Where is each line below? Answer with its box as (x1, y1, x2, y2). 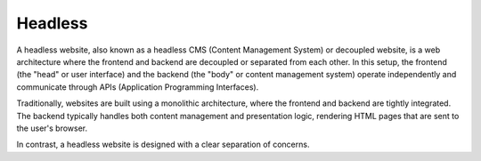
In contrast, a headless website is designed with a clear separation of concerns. (16, 139, 310, 150)
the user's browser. (16, 123, 88, 133)
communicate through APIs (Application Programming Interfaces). (16, 81, 259, 93)
